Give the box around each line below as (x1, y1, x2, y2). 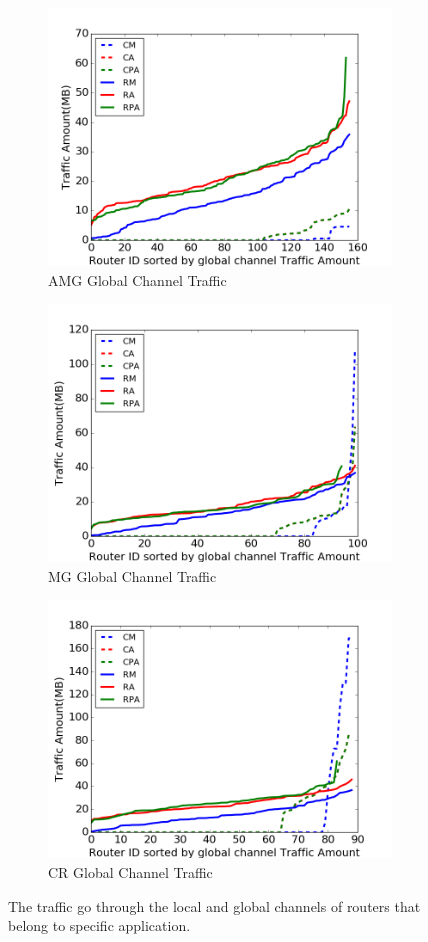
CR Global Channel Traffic (48, 861, 213, 882)
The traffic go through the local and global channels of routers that (8, 895, 421, 916)
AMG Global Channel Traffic (48, 269, 227, 290)
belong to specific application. (8, 915, 191, 936)
